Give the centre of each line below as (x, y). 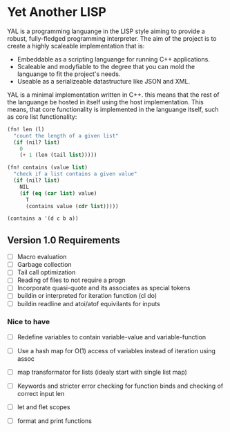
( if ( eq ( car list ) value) (58, 193)
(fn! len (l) (26, 129)
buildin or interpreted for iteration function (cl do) (87, 296)
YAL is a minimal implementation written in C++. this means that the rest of (113, 95)
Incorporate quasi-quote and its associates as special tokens (104, 288)
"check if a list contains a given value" (75, 174)
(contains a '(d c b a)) (43, 218)
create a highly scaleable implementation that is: (76, 46)
